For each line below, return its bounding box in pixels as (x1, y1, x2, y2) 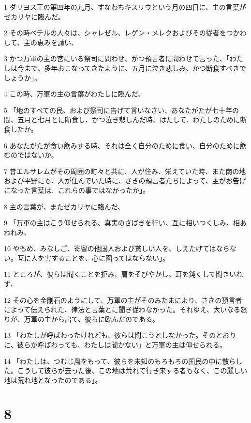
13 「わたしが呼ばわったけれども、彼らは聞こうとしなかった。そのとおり (4, 330, 236, 340)
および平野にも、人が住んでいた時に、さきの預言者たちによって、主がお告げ (4, 175, 246, 186)
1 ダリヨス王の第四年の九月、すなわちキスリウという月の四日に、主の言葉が (4, 2, 246, 12)
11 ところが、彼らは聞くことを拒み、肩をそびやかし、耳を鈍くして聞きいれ (4, 269, 243, 279)
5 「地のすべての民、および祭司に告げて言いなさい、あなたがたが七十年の (4, 105, 239, 115)
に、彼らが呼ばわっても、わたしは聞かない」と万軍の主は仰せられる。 (4, 340, 226, 350)
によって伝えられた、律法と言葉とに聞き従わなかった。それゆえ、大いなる (4, 304, 240, 314)
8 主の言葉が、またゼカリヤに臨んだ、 (4, 201, 124, 211)
